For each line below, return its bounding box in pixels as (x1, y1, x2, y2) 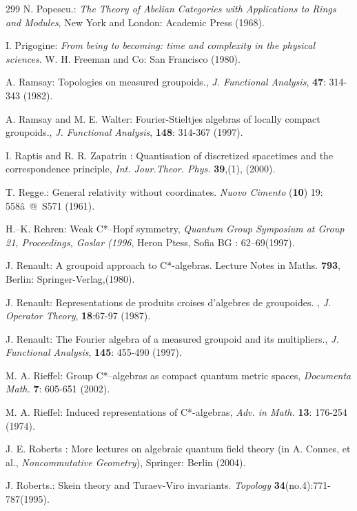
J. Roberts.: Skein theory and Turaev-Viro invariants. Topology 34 (6, 478, 285, 492)
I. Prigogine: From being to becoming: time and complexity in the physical (6, 38, 315, 52)
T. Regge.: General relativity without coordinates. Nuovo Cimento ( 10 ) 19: (6, 184, 323, 199)
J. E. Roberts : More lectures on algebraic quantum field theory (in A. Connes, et (6, 441, 351, 456)
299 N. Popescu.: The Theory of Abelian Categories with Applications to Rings (6, 1, 336, 15)
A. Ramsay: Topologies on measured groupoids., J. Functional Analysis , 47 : (6, 74, 326, 89)
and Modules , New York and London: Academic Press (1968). (6, 14, 265, 29)
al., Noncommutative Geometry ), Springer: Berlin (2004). (6, 454, 246, 469)
